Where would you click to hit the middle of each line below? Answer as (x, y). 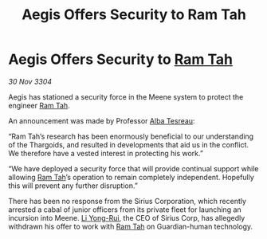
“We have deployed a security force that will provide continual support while (133, 168)
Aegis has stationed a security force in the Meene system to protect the (126, 96)
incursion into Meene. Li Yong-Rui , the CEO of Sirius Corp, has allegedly (127, 217)
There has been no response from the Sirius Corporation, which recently (128, 201)
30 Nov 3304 (30, 81)
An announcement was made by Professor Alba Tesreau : (102, 120)
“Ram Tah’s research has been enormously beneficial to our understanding (131, 136)
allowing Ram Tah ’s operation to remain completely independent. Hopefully (132, 177)
